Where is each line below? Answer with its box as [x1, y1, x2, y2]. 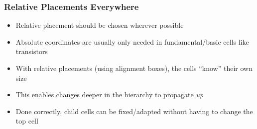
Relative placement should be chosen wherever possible [15, 20, 184, 30]
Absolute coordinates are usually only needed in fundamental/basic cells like [15, 36, 249, 47]
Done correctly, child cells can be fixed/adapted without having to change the [15, 106, 253, 116]
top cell [15, 116, 38, 126]
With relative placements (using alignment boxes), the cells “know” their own [15, 63, 253, 73]
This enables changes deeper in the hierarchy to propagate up [15, 89, 204, 100]
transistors [15, 46, 48, 57]
